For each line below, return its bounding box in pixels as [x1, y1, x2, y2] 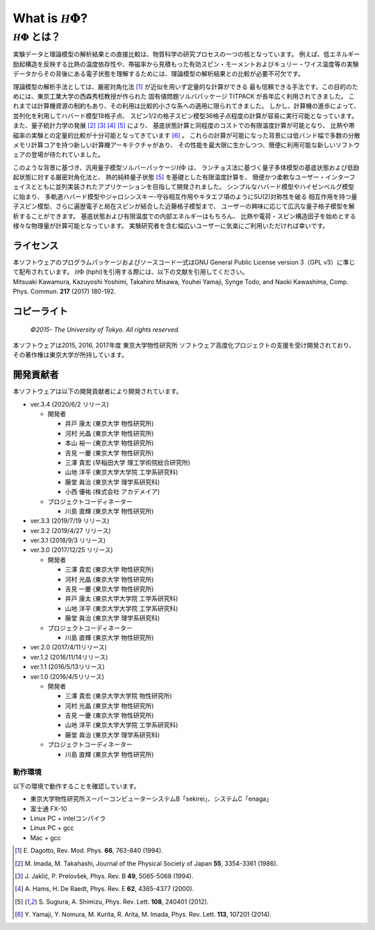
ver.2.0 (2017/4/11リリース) [30, 643, 108, 651]
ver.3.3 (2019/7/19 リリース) [30, 516, 110, 525]
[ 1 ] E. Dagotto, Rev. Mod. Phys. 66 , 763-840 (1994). [15, 847, 163, 855]
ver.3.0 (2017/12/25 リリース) [30, 546, 114, 554]
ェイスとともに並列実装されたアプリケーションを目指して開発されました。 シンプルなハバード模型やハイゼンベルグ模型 [12, 183, 355, 191]
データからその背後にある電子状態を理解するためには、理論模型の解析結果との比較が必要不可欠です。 [12, 70, 305, 78]
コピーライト [12, 305, 68, 317]
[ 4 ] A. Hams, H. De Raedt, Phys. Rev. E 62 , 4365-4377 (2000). [15, 885, 194, 893]
